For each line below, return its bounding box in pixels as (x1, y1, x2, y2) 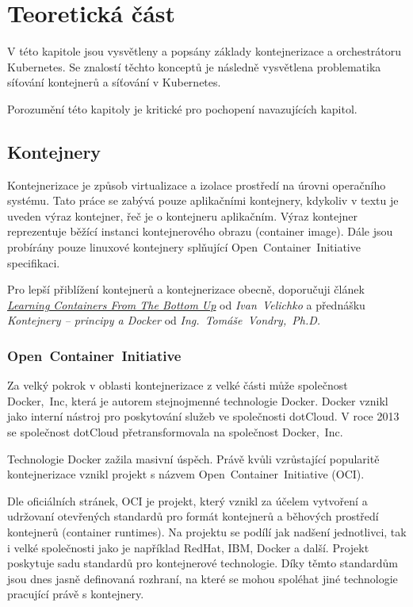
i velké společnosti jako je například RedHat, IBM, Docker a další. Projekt (7, 539, 369, 555)
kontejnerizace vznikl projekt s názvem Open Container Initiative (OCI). (7, 466, 365, 482)
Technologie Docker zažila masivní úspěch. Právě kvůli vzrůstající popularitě (7, 450, 380, 467)
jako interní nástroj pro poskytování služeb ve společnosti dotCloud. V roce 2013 (7, 408, 400, 425)
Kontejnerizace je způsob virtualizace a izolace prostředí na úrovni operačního (7, 176, 386, 193)
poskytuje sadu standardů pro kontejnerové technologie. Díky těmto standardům (7, 555, 399, 571)
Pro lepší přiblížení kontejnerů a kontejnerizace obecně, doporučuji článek (7, 281, 365, 298)
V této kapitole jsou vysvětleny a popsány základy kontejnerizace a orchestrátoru (7, 43, 402, 60)
